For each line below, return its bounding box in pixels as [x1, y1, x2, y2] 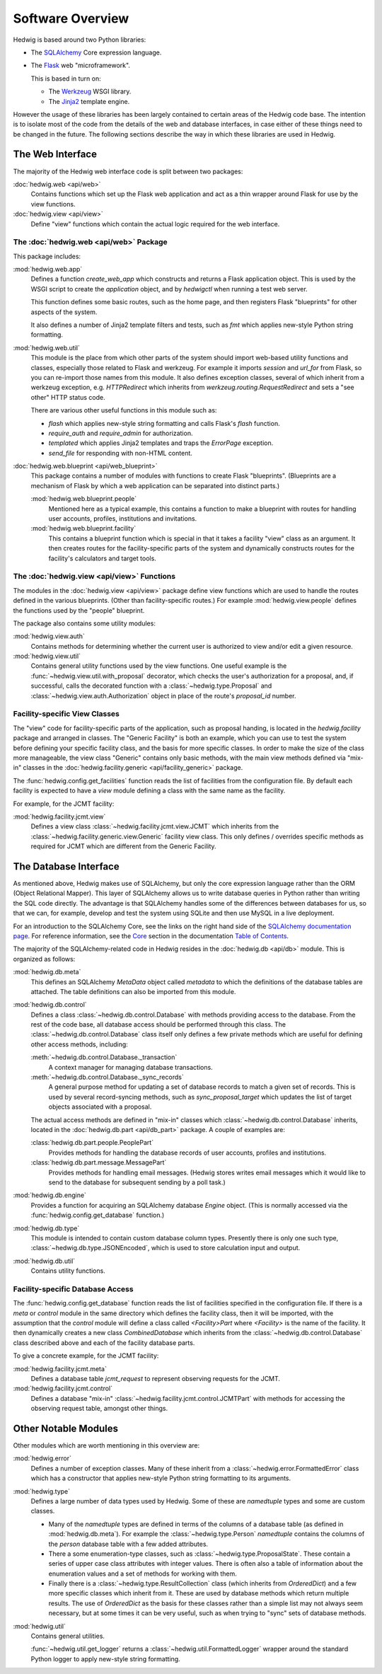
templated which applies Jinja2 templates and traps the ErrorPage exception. [48, 439, 274, 447]
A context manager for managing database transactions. [48, 1063, 213, 1071]
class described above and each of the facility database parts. [13, 1338, 195, 1347]
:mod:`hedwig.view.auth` [13, 632, 85, 640]
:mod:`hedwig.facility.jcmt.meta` [13, 1364, 108, 1373]
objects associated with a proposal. [48, 1102, 152, 1111]
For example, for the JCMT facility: [13, 800, 115, 808]
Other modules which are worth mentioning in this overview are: [13, 1441, 200, 1450]
